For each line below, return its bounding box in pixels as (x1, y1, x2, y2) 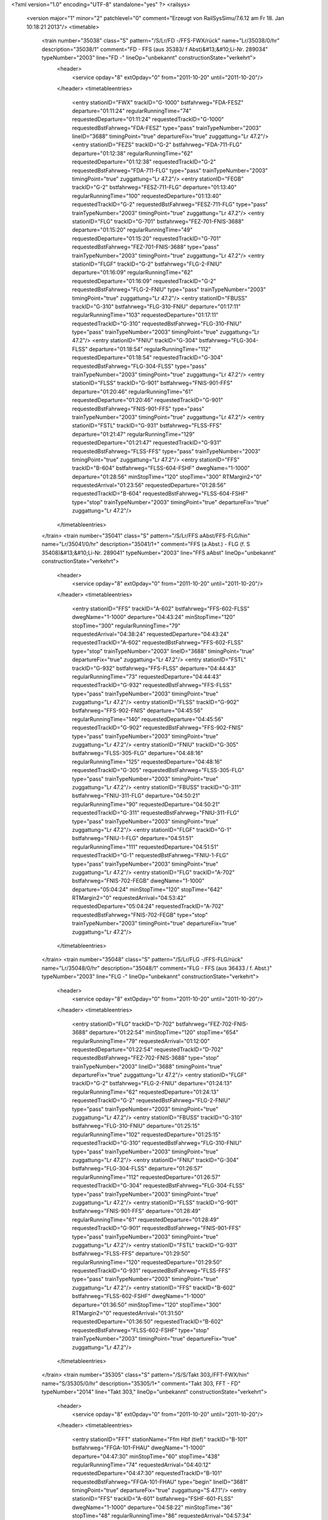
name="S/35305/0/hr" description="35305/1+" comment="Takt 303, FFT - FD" (41, 1380, 241, 1387)
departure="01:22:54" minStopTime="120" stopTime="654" (89, 1029, 239, 1036)
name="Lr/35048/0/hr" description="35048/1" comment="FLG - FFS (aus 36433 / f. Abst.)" (41, 964, 273, 972)
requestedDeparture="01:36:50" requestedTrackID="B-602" (72, 1318, 224, 1325)
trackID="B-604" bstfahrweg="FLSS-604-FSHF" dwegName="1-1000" (72, 465, 250, 472)
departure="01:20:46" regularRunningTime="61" (72, 388, 194, 395)
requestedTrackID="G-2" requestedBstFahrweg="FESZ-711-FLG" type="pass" (72, 201, 268, 208)
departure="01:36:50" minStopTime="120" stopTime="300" (72, 1301, 222, 1308)
